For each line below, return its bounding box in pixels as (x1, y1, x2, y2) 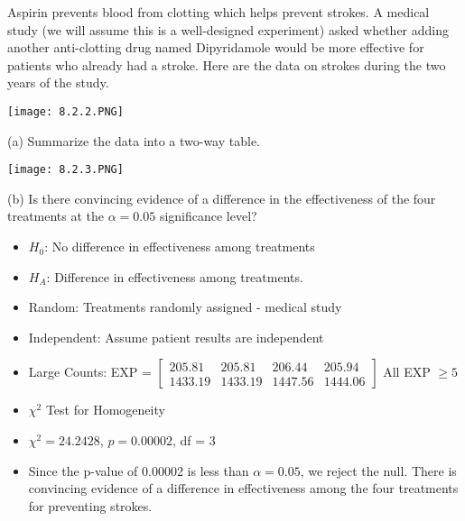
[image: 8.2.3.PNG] (7, 163, 124, 177)
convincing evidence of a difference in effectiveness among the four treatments (28, 479, 459, 498)
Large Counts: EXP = (28, 362, 152, 381)
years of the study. (7, 73, 109, 92)
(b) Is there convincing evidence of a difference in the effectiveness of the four (7, 188, 436, 207)
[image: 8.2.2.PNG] (7, 105, 124, 118)
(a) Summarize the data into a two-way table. (7, 131, 261, 150)
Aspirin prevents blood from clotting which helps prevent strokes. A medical (7, 3, 430, 21)
